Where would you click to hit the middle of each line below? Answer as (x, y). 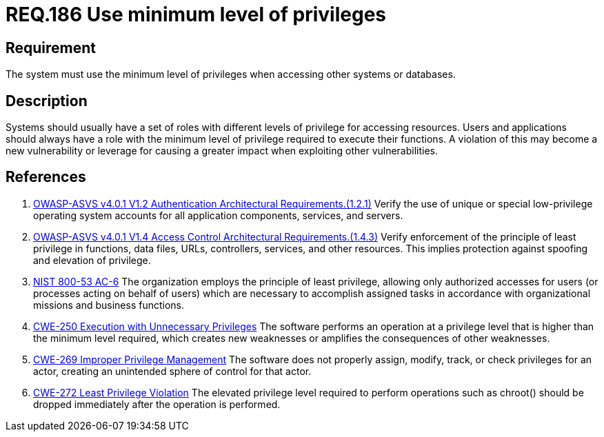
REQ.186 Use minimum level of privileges (196, 14)
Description (47, 101)
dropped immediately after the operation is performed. (157, 404)
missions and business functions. (109, 305)
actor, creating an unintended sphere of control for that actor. (172, 371)
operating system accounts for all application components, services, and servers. (218, 215)
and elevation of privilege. (92, 260)
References (46, 177)
